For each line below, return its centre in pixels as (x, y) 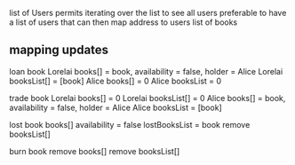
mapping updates (59, 50)
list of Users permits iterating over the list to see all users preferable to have (148, 13)
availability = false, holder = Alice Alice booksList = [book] (116, 107)
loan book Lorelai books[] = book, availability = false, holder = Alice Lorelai (146, 71)
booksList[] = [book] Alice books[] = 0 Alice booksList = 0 (116, 81)
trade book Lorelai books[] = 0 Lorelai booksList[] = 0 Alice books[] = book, (147, 98)
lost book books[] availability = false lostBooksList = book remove (130, 124)
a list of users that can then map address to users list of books (124, 22)
